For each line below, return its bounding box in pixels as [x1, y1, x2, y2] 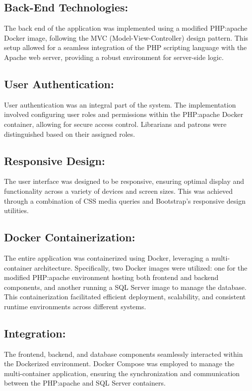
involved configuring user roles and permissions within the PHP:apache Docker [4, 109, 244, 119]
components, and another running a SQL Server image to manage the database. [4, 281, 247, 292]
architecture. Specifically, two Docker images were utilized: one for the [34, 262, 248, 273]
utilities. [4, 205, 29, 216]
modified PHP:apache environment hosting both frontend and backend [4, 272, 219, 282]
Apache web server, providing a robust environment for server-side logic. [4, 52, 224, 62]
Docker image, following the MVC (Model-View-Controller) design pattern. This [4, 32, 249, 43]
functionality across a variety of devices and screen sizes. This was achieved [4, 185, 233, 196]
